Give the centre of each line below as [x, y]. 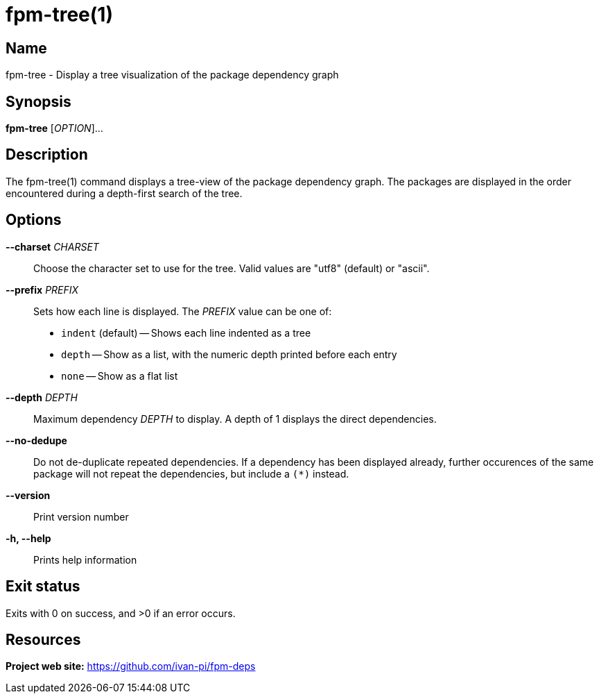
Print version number [81, 516]
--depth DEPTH [42, 397]
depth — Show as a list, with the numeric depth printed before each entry [229, 354]
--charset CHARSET [52, 246]
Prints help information [85, 559]
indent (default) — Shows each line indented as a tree [186, 332]
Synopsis [38, 101]
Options [34, 220]
